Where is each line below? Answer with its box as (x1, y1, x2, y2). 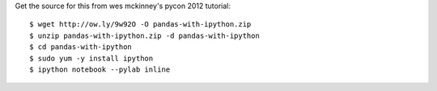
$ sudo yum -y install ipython (29, 53, 154, 63)
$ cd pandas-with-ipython (29, 43, 133, 52)
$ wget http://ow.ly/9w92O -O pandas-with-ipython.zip (29, 20, 252, 29)
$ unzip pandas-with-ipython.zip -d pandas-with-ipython (29, 31, 261, 40)
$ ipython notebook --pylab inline (29, 64, 171, 74)
